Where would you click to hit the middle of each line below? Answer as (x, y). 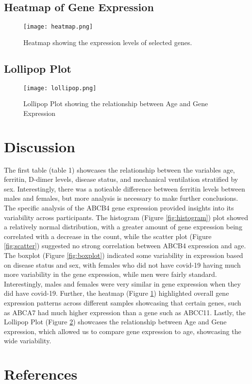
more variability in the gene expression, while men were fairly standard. (110, 274)
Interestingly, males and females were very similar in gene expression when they (122, 283)
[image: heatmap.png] (58, 27)
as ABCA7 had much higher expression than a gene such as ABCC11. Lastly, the (125, 312)
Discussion (40, 146)
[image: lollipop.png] (60, 88)
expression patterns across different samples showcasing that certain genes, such (123, 302)
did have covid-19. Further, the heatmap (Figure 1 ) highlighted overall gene (117, 293)
